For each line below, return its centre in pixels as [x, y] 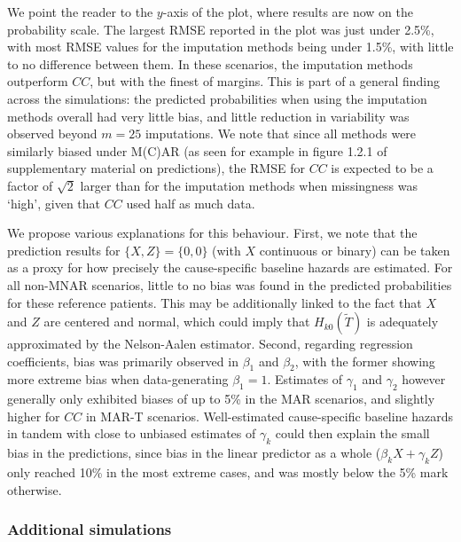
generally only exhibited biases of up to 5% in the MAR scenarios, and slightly [221, 399]
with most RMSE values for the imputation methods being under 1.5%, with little [230, 47]
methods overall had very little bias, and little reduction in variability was [208, 116]
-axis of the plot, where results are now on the [288, 12]
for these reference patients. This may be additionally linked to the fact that [215, 302]
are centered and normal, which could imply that [177, 322]
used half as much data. [191, 203]
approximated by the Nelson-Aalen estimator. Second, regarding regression [210, 344]
